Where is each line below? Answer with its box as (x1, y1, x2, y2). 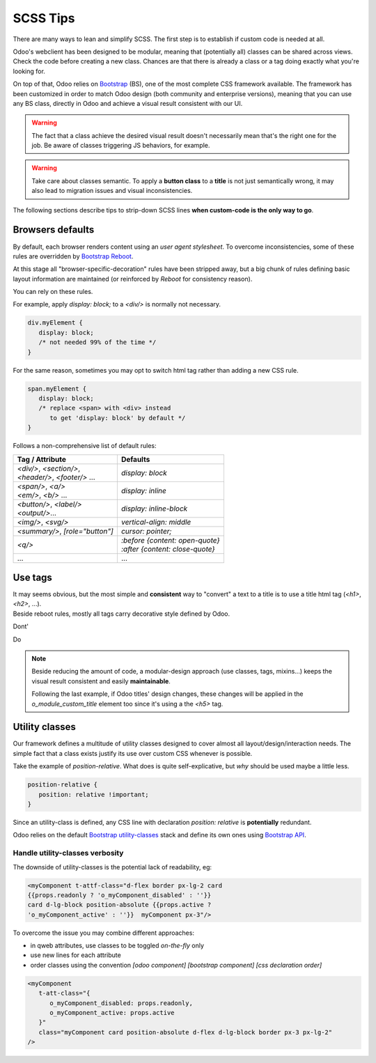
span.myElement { (27, 385, 87, 393)
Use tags (13, 571, 52, 583)
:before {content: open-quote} (120, 535, 221, 545)
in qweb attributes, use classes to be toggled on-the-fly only (30, 941, 205, 950)
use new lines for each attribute (30, 951, 121, 959)
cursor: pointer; (120, 526, 172, 536)
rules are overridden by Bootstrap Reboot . (13, 251, 134, 261)
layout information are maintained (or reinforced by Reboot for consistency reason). (13, 274, 253, 283)
